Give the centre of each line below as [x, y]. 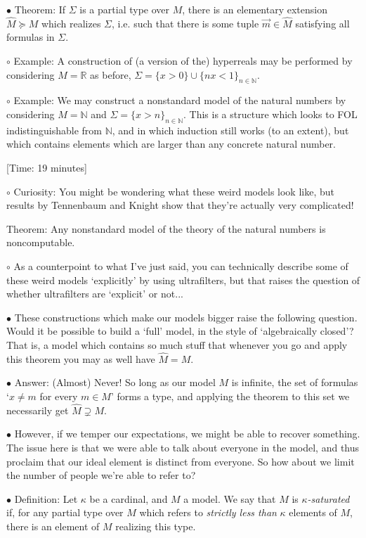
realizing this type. [156, 526]
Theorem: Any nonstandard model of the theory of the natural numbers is [166, 228]
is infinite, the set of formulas [295, 382]
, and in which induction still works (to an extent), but [230, 130]
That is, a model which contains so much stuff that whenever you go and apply [177, 344]
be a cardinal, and [129, 498]
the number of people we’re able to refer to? [101, 475]
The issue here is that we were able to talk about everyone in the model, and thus [183, 447]
